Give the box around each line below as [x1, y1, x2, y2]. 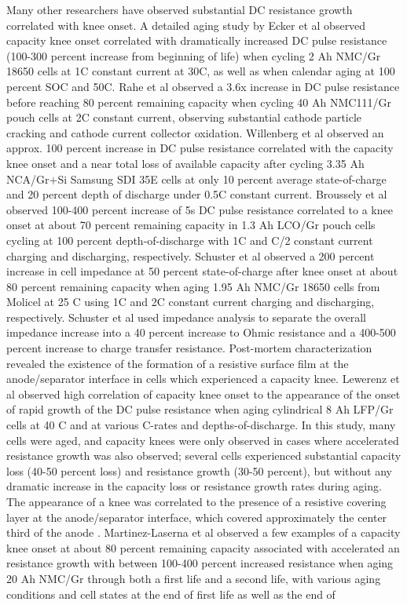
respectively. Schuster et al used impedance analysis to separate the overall [6, 308, 366, 325]
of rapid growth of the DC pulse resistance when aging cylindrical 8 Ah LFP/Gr [6, 401, 394, 417]
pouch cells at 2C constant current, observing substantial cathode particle [6, 109, 362, 126]
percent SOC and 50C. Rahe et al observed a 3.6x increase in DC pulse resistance [6, 78, 400, 94]
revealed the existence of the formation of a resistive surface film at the [6, 355, 349, 371]
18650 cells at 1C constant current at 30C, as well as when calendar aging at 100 [6, 63, 395, 79]
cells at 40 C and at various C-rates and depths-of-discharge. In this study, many [6, 417, 396, 433]
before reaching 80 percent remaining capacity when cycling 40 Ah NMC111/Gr [6, 93, 391, 110]
